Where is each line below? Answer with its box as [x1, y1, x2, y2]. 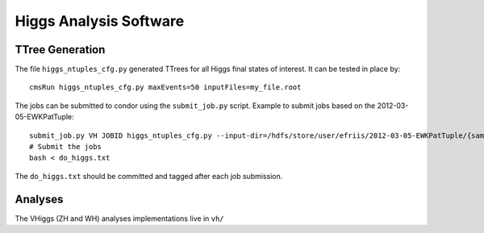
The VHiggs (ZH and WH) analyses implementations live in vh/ [15, 214, 225, 223]
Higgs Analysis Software [15, 12, 185, 30]
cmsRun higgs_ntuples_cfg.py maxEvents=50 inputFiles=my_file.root [29, 83, 302, 92]
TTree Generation [15, 43, 106, 56]
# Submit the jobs [29, 142, 102, 152]
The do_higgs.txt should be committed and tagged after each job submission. [15, 171, 283, 181]
